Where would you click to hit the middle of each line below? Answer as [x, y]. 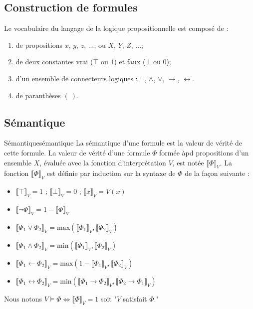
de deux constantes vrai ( [54, 62]
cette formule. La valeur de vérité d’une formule [77, 152]
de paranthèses [38, 95]
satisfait [135, 298]
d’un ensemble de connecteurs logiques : [77, 78]
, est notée [188, 162]
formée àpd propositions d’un [204, 152]
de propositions [39, 45]
